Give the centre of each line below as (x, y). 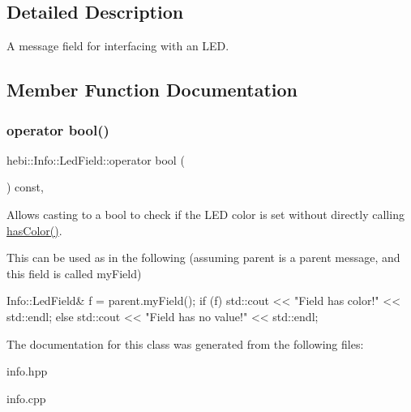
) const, (25, 187)
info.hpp (27, 371)
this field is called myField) (74, 273)
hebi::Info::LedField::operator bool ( (96, 159)
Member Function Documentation (152, 90)
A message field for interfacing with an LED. (118, 46)
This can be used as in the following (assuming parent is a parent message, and (203, 257)
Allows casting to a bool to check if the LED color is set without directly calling (205, 214)
